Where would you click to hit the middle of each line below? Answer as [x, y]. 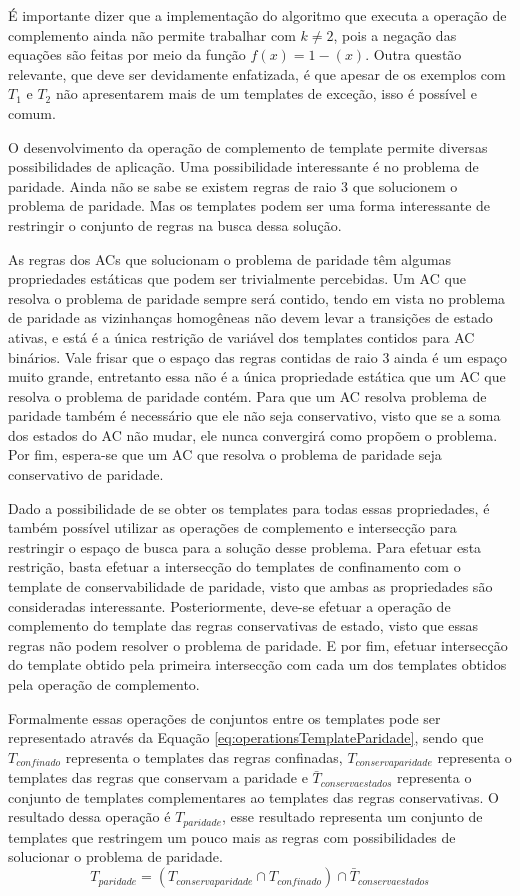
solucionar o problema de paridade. [115, 856]
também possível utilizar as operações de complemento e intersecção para [232, 527]
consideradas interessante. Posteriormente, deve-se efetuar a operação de [229, 605]
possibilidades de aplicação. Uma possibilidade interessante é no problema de [243, 166]
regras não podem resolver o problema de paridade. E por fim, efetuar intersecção [258, 644]
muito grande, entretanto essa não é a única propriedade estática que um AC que [257, 376]
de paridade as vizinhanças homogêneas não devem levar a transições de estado [250, 317]
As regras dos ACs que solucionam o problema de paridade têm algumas [230, 258]
